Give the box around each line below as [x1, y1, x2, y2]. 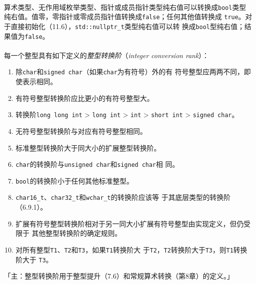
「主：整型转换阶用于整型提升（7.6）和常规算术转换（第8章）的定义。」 [4, 271, 234, 281]
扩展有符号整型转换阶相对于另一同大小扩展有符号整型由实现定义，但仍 [15, 218, 244, 228]
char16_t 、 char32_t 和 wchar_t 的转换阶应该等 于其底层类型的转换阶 [15, 192, 231, 202]
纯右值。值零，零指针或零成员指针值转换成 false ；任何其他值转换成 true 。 [4, 11, 246, 22]
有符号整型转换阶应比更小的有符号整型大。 [15, 93, 154, 103]
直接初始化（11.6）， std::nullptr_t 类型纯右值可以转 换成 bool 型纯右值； [10, 21, 245, 31]
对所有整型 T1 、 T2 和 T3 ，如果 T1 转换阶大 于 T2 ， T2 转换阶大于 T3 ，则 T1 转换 [15, 244, 248, 254]
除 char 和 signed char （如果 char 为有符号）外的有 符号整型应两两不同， [15, 66, 244, 77]
